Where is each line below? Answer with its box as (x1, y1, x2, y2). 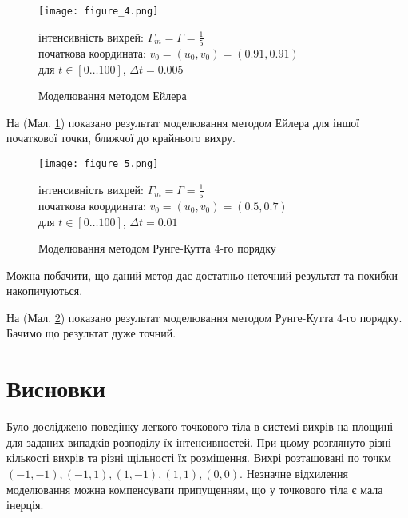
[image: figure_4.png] (38, 6, 159, 17)
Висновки (6, 372, 106, 404)
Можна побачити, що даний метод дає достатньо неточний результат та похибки (6, 266, 398, 283)
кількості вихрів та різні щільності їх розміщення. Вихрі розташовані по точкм (6, 449, 391, 466)
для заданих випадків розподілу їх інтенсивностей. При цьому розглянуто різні (6, 433, 391, 450)
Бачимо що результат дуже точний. (6, 325, 176, 341)
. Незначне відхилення (240, 464, 348, 481)
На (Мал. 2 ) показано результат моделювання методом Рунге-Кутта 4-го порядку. (6, 309, 402, 325)
